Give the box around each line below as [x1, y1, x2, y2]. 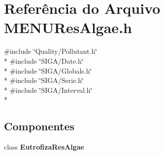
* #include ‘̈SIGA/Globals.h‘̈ [4, 65, 92, 76]
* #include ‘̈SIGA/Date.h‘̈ [4, 55, 84, 66]
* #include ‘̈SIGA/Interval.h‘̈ [4, 84, 93, 95]
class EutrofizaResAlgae [4, 142, 84, 152]
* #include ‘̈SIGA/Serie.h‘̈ [4, 75, 84, 85]
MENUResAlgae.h [4, 17, 132, 38]
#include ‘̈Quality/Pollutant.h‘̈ [4, 46, 98, 56]
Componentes [4, 118, 75, 134]
